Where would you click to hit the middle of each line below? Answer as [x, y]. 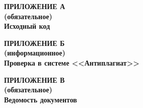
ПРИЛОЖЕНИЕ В [34, 79]
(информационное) [35, 53]
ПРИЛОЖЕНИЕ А [35, 6]
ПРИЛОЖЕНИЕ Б [34, 43]
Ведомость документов [41, 99]
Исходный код [27, 26]
